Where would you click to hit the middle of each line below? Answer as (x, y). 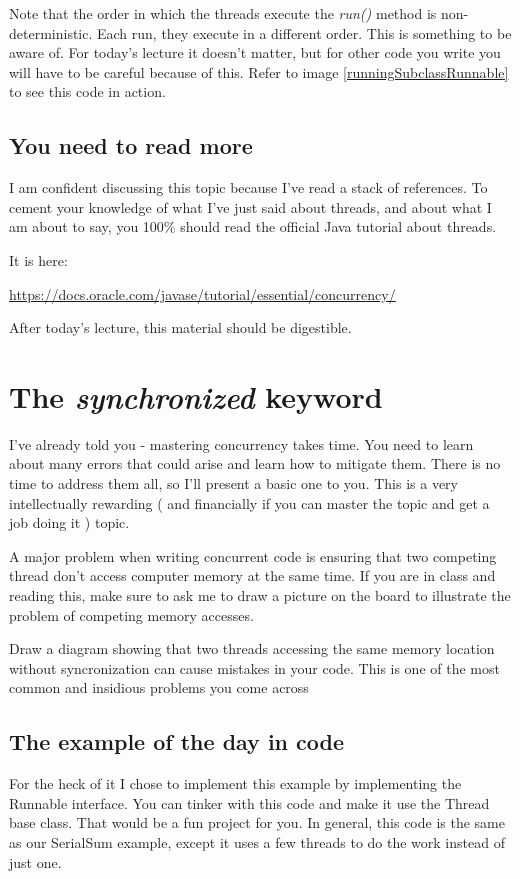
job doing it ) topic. (69, 522)
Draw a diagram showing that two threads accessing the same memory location (252, 648)
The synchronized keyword (196, 396)
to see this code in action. (87, 91)
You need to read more (131, 145)
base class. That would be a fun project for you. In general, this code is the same (257, 822)
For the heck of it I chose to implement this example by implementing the (235, 783)
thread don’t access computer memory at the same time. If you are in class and (252, 575)
